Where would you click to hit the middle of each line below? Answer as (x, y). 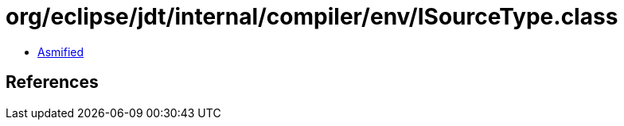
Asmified (61, 52)
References (52, 82)
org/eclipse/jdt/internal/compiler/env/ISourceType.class (312, 17)
